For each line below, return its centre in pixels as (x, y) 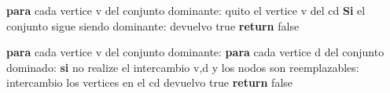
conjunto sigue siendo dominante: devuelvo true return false (153, 25)
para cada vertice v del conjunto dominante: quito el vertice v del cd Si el (186, 10)
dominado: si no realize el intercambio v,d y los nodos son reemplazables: (183, 67)
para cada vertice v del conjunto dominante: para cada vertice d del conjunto (195, 52)
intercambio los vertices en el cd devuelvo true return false (150, 82)
